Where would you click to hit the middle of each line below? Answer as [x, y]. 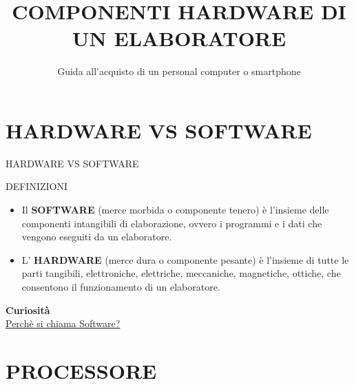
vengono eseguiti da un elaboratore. [97, 237]
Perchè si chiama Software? [63, 323]
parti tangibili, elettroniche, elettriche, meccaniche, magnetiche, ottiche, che [181, 273]
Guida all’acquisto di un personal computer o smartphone [179, 71]
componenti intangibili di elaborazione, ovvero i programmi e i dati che [172, 223]
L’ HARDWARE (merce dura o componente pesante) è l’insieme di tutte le [185, 259]
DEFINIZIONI [37, 186]
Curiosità [28, 310]
